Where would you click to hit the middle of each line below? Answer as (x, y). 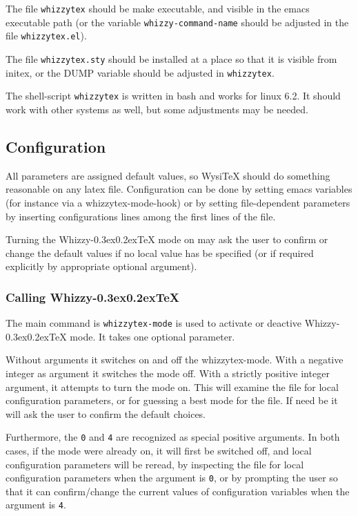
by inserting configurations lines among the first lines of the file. (141, 216)
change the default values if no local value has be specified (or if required (160, 252)
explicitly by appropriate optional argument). (101, 266)
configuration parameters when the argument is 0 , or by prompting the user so (172, 478)
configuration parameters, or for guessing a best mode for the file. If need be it (172, 400)
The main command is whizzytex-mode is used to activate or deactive (154, 323)
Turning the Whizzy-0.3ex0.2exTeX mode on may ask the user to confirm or (167, 239)
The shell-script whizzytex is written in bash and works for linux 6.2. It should (173, 96)
